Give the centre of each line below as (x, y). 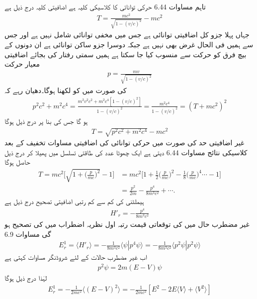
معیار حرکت (22, 64)
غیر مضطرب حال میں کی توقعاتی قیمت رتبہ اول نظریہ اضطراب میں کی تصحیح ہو (127, 224)
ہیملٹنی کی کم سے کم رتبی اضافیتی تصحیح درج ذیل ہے (74, 201)
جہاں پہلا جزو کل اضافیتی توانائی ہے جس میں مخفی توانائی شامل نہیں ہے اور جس (127, 35)
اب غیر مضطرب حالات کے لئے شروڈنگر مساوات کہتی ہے (76, 257)
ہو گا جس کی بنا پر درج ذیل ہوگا (46, 121)
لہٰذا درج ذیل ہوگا (26, 277)
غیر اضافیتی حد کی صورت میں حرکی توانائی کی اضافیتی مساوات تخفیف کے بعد (125, 142)
